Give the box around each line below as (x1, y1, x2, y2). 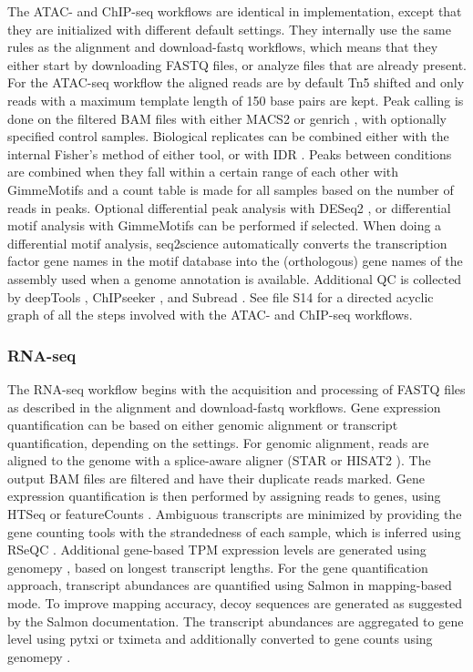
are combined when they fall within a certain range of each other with (7, 162, 399, 181)
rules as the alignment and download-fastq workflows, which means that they (7, 37, 438, 56)
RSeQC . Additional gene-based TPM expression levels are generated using (7, 540, 427, 559)
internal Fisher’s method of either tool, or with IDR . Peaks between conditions (7, 144, 452, 163)
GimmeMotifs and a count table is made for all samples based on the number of (7, 179, 454, 199)
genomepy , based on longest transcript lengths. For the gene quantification (7, 557, 428, 576)
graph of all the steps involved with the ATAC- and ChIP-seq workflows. (7, 305, 413, 324)
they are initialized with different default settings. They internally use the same (7, 19, 451, 38)
